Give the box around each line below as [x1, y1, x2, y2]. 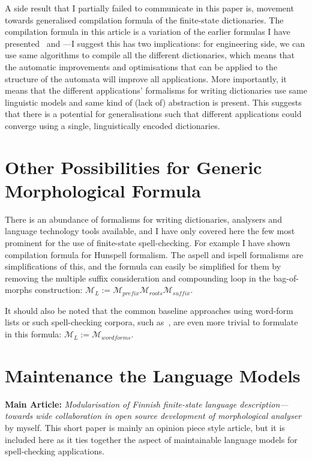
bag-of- [273, 271, 299, 284]
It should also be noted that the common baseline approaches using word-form [5, 304, 293, 316]
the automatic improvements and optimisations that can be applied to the [5, 60, 278, 73]
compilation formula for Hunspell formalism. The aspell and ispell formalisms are [5, 248, 304, 261]
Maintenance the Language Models [5, 363, 301, 387]
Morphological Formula [5, 178, 201, 202]
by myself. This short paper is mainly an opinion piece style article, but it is [5, 421, 285, 433]
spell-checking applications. [5, 445, 104, 457]
